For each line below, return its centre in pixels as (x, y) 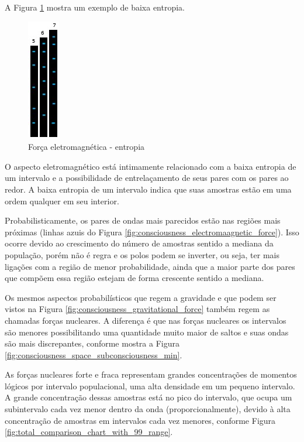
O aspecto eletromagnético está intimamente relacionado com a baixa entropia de (151, 166)
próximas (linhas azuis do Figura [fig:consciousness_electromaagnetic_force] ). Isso (152, 232)
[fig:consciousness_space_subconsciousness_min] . (94, 354)
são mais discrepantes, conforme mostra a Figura (92, 343)
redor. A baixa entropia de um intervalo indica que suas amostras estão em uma (148, 189)
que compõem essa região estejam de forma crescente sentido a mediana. (134, 278)
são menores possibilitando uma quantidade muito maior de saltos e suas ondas (147, 332)
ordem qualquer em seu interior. (62, 201)
